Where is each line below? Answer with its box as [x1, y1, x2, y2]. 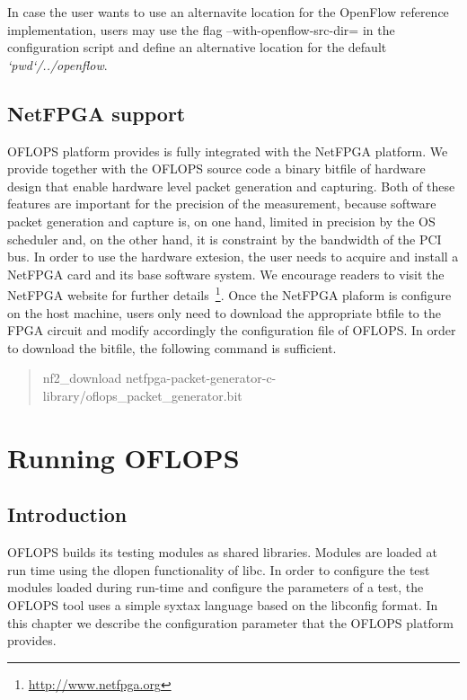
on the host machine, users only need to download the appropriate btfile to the [7, 303, 441, 322]
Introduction [7, 501, 128, 528]
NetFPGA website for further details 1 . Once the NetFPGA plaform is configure [7, 283, 452, 304]
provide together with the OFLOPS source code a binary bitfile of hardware [7, 159, 426, 178]
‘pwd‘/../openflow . [7, 55, 108, 74]
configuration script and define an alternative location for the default [7, 38, 387, 57]
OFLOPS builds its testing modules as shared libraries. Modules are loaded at [7, 543, 437, 562]
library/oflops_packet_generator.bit [42, 385, 242, 404]
